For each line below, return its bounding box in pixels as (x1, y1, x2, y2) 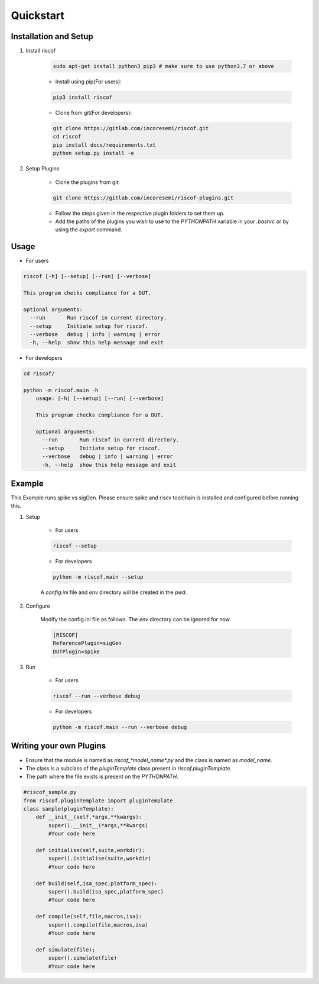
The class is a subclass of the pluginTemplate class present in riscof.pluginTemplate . (25, 764, 232, 772)
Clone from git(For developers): (55, 109, 132, 116)
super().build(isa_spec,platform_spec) (48, 888, 164, 895)
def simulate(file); (35, 946, 96, 953)
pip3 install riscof (53, 94, 112, 101)
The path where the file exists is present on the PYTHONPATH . (25, 773, 178, 780)
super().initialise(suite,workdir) (48, 855, 152, 862)
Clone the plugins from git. (55, 178, 121, 186)
